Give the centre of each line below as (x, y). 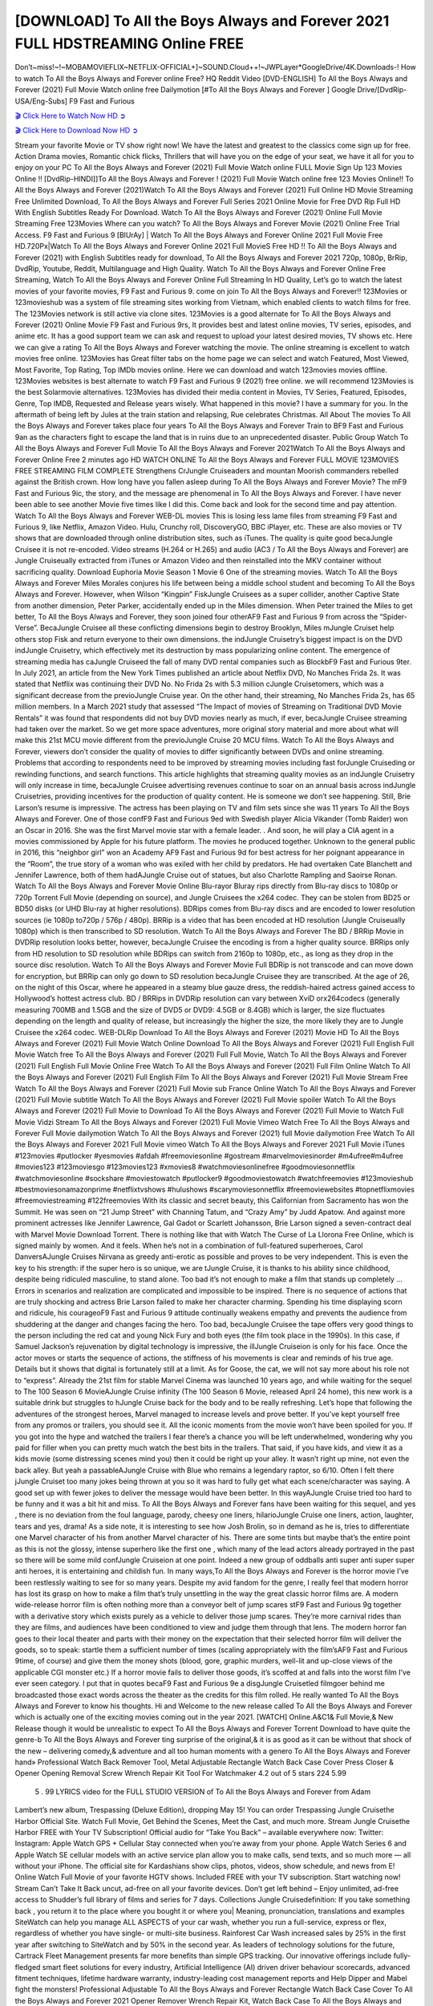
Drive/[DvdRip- (382, 90)
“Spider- (394, 617)
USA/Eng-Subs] (41, 101)
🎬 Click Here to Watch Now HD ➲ (70, 116)
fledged (28, 1967)
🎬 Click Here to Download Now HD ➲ (77, 130)
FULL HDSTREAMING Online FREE (129, 43)
